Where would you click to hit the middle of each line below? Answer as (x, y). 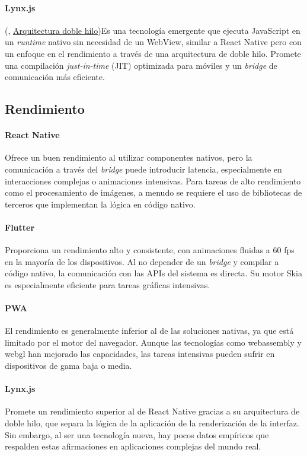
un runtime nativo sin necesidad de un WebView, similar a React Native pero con (153, 42)
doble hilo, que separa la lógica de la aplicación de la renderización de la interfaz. (152, 423)
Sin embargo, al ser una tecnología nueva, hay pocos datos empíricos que (137, 434)
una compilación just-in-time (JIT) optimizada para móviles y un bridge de (141, 65)
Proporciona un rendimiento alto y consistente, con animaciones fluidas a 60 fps (150, 250)
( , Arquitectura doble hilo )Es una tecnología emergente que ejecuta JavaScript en (153, 30)
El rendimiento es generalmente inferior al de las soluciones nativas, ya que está (149, 331)
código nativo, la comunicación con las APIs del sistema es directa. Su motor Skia (153, 273)
